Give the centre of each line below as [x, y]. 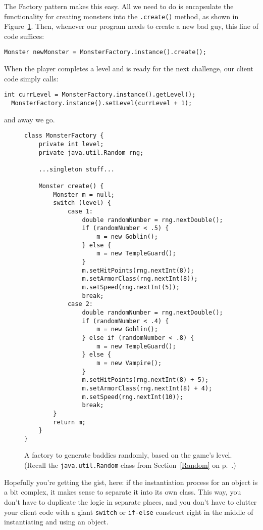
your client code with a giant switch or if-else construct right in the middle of [129, 512]
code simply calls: [31, 78]
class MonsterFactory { [64, 136]
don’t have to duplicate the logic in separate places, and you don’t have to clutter [130, 501]
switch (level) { [82, 203]
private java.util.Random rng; [91, 152]
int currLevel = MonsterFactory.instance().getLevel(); [100, 95]
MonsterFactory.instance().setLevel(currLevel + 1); [102, 103]
